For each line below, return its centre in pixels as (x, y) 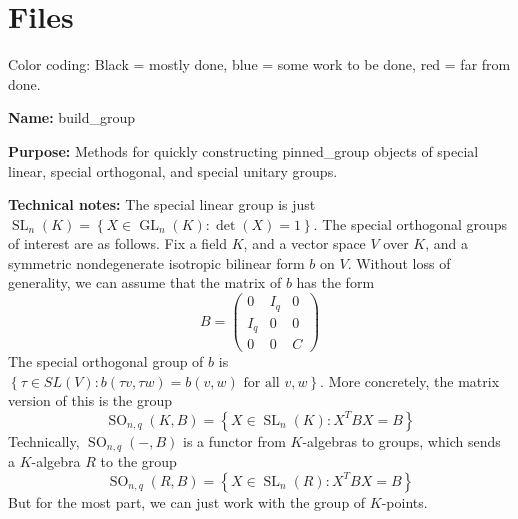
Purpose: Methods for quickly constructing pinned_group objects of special (243, 150)
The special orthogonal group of (106, 361)
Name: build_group (72, 117)
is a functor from (234, 440)
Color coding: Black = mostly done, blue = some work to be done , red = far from (259, 64)
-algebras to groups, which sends (401, 440)
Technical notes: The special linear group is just (162, 204)
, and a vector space (304, 243)
